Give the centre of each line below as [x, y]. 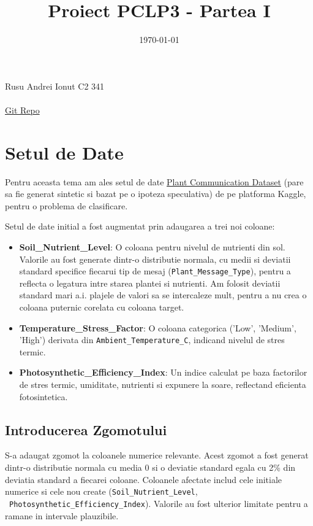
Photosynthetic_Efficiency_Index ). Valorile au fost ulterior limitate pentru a [159, 503]
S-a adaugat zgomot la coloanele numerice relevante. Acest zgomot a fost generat [157, 455]
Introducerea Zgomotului [86, 429]
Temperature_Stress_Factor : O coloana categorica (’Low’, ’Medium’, [158, 327]
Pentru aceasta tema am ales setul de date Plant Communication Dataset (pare [154, 181]
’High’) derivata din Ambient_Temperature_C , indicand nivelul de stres [152, 340]
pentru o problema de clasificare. [66, 205]
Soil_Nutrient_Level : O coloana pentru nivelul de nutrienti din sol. [152, 247]
